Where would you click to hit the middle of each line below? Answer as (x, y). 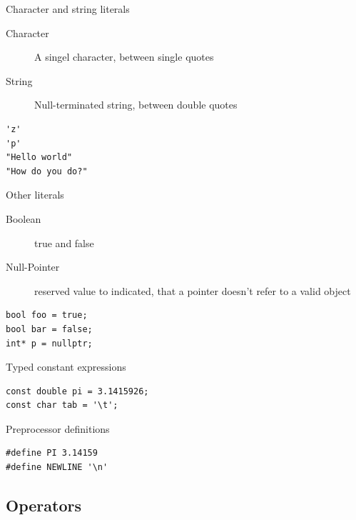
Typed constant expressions (66, 367)
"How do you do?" (47, 171)
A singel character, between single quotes (124, 57)
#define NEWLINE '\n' (57, 467)
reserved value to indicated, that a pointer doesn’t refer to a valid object (193, 290)
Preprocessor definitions (58, 428)
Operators (44, 505)
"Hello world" (39, 157)
